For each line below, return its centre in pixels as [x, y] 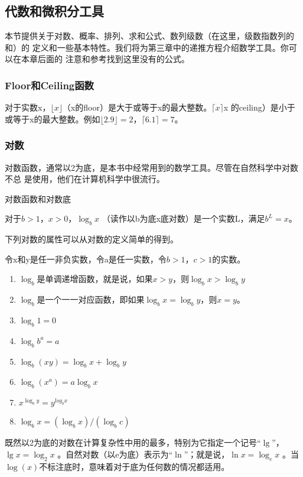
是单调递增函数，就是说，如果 [95, 279]
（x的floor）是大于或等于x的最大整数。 [137, 107]
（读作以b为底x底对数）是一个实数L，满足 [183, 218]
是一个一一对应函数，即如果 [91, 299]
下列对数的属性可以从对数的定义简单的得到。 [92, 239]
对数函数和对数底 [38, 198]
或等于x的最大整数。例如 [53, 119]
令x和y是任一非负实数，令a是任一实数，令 [86, 259]
